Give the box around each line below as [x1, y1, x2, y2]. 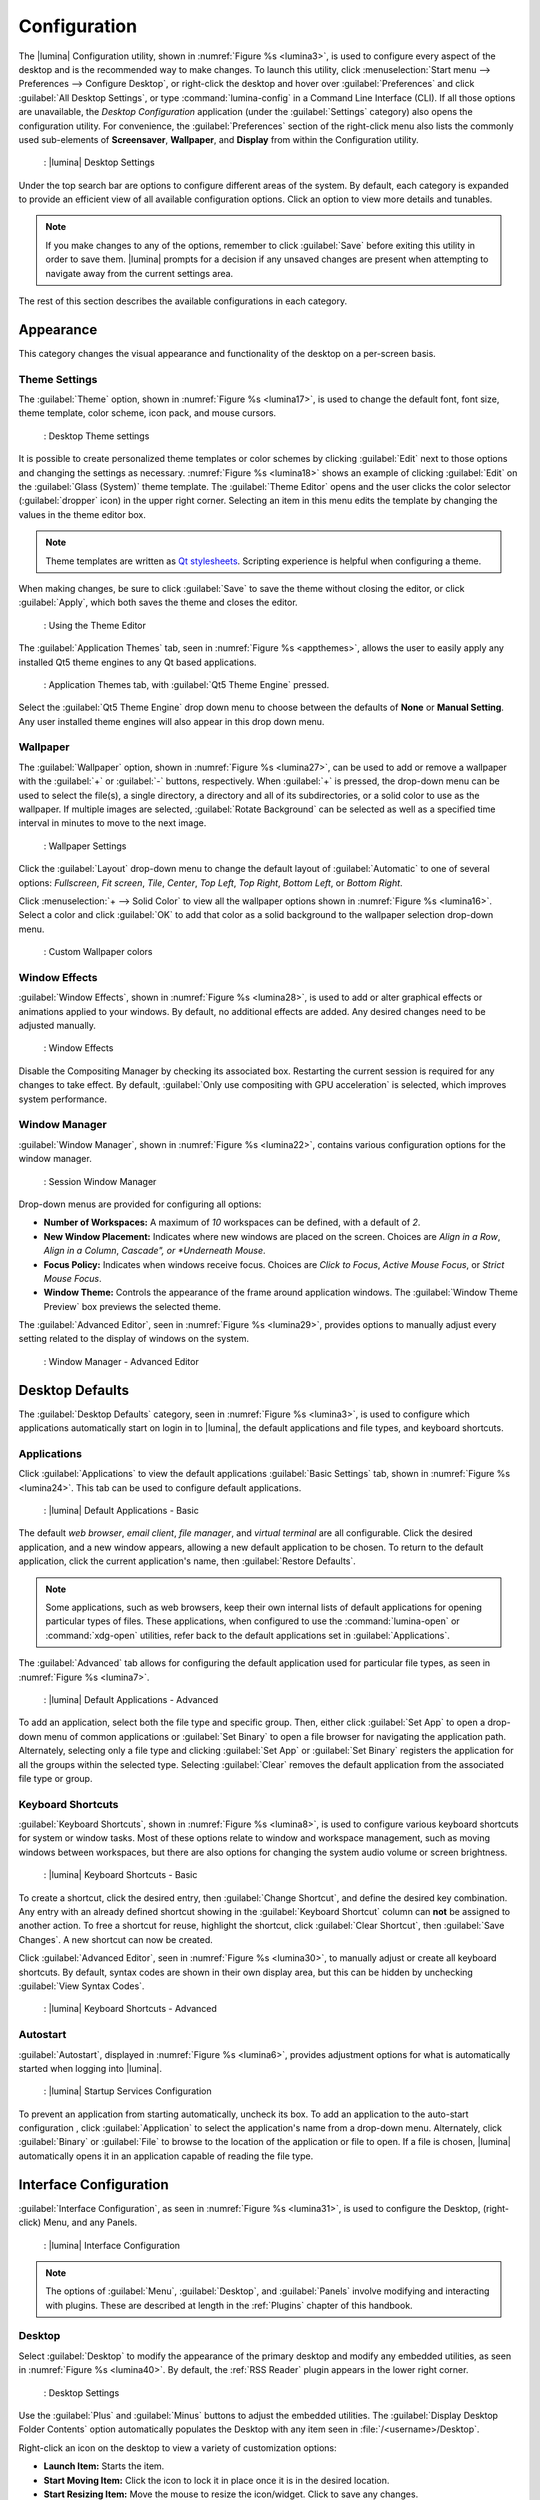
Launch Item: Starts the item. [43, 2460, 165, 2472]
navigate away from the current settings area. [45, 267, 234, 279]
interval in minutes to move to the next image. [18, 817, 207, 829]
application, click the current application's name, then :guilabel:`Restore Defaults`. [18, 1555, 357, 1567]
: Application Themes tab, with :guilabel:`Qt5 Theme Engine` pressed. [43, 678, 330, 690]
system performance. [18, 1093, 107, 1105]
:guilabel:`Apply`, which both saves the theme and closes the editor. [18, 596, 299, 609]
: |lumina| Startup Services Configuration [43, 2085, 212, 2097]
